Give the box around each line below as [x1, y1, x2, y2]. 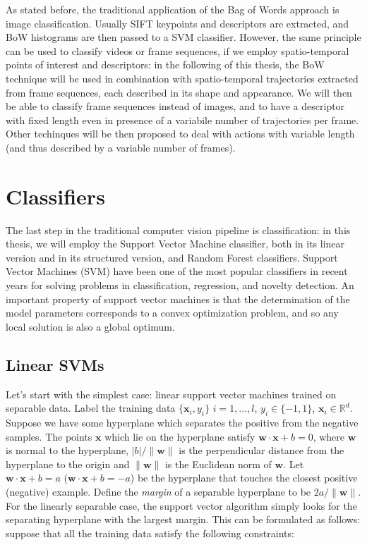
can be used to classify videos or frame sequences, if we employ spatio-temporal [6, 43, 349, 58]
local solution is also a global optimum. [6, 319, 175, 333]
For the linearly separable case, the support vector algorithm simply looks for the [6, 498, 357, 513]
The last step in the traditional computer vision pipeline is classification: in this [6, 222, 351, 237]
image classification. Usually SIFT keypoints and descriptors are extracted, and [6, 16, 349, 30]
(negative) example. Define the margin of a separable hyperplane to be [6, 484, 311, 498]
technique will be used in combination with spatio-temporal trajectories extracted [6, 71, 359, 85]
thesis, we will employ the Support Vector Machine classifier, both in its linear [6, 236, 345, 251]
